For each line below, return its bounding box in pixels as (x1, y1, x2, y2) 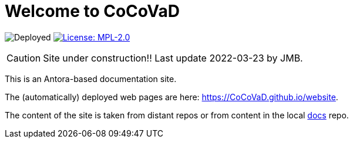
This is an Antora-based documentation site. (5, 73, 177, 84)
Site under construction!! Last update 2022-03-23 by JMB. (43, 52, 303, 64)
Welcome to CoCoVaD (5, 1, 180, 21)
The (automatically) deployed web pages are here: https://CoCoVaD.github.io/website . (5, 91, 338, 102)
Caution (6, 52, 41, 64)
